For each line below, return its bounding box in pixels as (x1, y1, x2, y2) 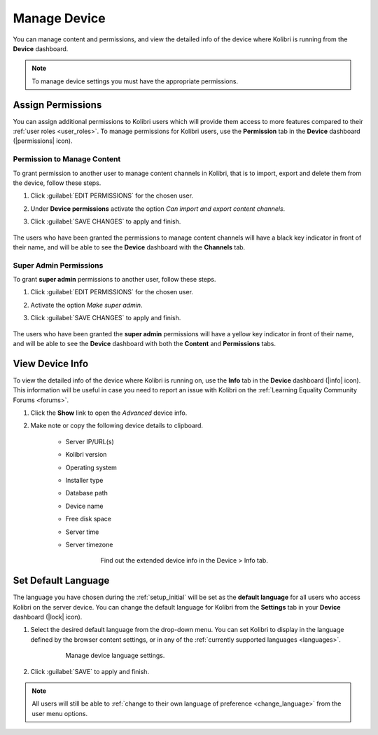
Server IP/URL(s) (65, 437, 115, 446)
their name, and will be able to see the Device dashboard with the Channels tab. (13, 242, 246, 252)
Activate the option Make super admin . (30, 301, 143, 309)
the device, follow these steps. (13, 179, 101, 187)
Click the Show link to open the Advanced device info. (30, 408, 188, 417)
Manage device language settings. (65, 652, 165, 660)
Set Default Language (13, 575, 110, 586)
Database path (65, 489, 108, 497)
